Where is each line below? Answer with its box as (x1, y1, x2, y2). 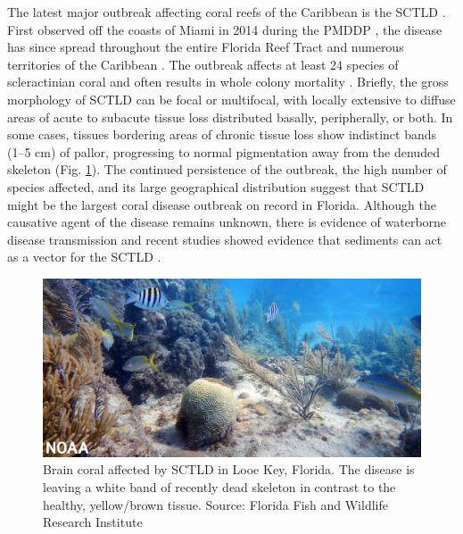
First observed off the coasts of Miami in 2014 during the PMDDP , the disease (7, 20, 442, 38)
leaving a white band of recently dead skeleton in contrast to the (43, 478, 396, 496)
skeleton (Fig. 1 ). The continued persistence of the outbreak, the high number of (7, 160, 447, 179)
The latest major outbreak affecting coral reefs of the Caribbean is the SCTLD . (7, 3, 446, 21)
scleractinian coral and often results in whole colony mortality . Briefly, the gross (7, 72, 449, 91)
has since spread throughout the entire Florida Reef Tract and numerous (7, 38, 404, 56)
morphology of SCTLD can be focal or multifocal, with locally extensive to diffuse (7, 89, 456, 108)
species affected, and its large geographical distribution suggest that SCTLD (7, 177, 425, 196)
